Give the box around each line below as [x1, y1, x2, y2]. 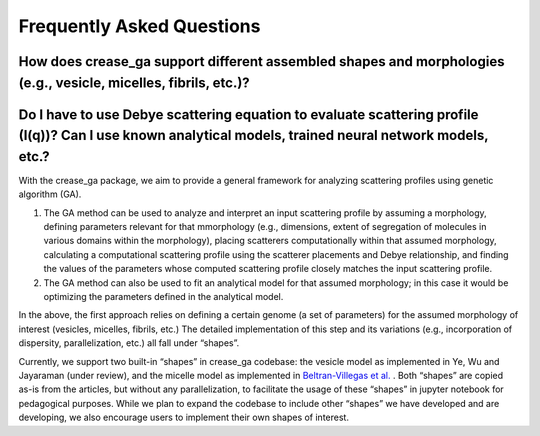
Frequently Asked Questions [18, 15, 261, 37]
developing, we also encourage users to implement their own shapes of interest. [18, 411, 350, 424]
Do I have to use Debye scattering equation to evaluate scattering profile [18, 106, 479, 123]
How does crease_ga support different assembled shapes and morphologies [18, 53, 505, 70]
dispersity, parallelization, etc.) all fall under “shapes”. [18, 337, 240, 349]
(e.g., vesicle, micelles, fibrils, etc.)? [18, 74, 250, 91]
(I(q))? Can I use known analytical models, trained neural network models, [18, 127, 489, 144]
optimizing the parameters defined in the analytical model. [43, 290, 284, 302]
